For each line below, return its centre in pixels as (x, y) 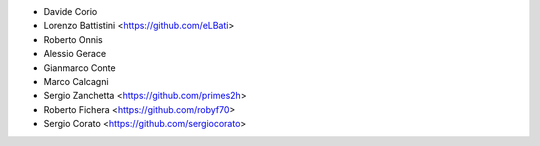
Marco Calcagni (76, 81)
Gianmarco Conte (79, 67)
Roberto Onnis (73, 39)
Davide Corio (70, 11)
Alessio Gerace (75, 54)
